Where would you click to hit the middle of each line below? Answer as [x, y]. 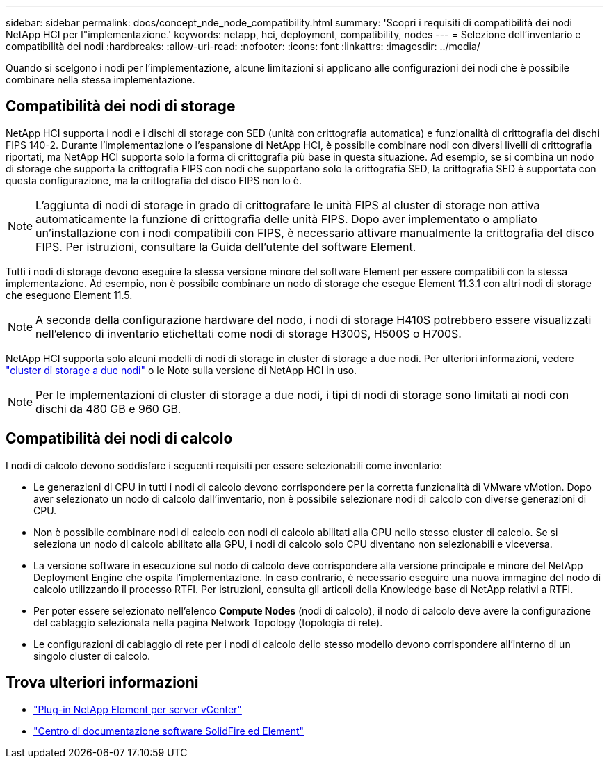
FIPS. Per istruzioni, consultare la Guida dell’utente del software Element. [226, 246]
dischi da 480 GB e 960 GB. [108, 408]
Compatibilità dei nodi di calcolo [119, 439]
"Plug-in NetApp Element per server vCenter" [138, 709]
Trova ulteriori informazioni [102, 683]
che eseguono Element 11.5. [69, 295]
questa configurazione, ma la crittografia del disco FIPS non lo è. [154, 180]
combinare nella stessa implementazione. [100, 80]
